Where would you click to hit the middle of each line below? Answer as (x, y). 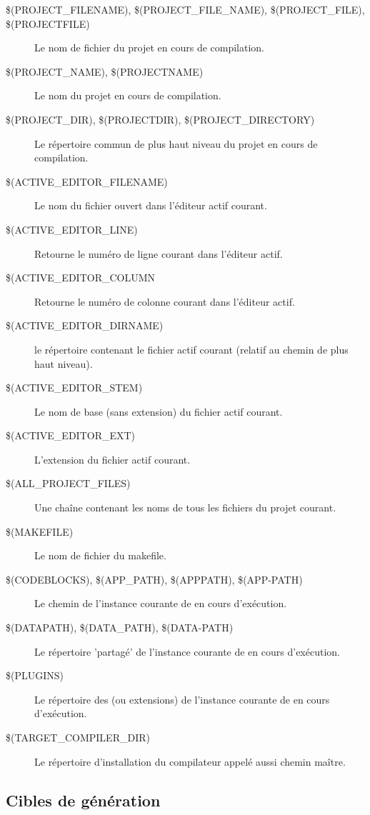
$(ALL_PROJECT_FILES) (68, 483)
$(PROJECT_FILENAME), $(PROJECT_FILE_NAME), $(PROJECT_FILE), (185, 9)
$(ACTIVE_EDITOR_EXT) (71, 435)
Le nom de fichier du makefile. (100, 555)
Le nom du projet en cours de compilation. (128, 95)
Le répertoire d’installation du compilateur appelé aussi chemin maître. (190, 761)
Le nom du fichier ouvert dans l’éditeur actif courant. (151, 205)
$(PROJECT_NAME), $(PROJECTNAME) (105, 71)
